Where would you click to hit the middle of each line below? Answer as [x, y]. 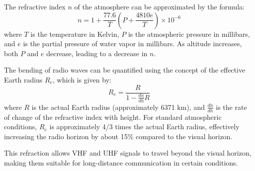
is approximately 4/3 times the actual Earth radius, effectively [144, 127]
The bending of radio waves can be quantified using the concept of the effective [125, 70]
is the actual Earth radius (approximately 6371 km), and [118, 107]
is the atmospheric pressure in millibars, [189, 34]
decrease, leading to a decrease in [97, 53]
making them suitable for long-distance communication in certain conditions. [121, 163]
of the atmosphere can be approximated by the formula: [159, 6]
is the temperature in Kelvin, [75, 34]
